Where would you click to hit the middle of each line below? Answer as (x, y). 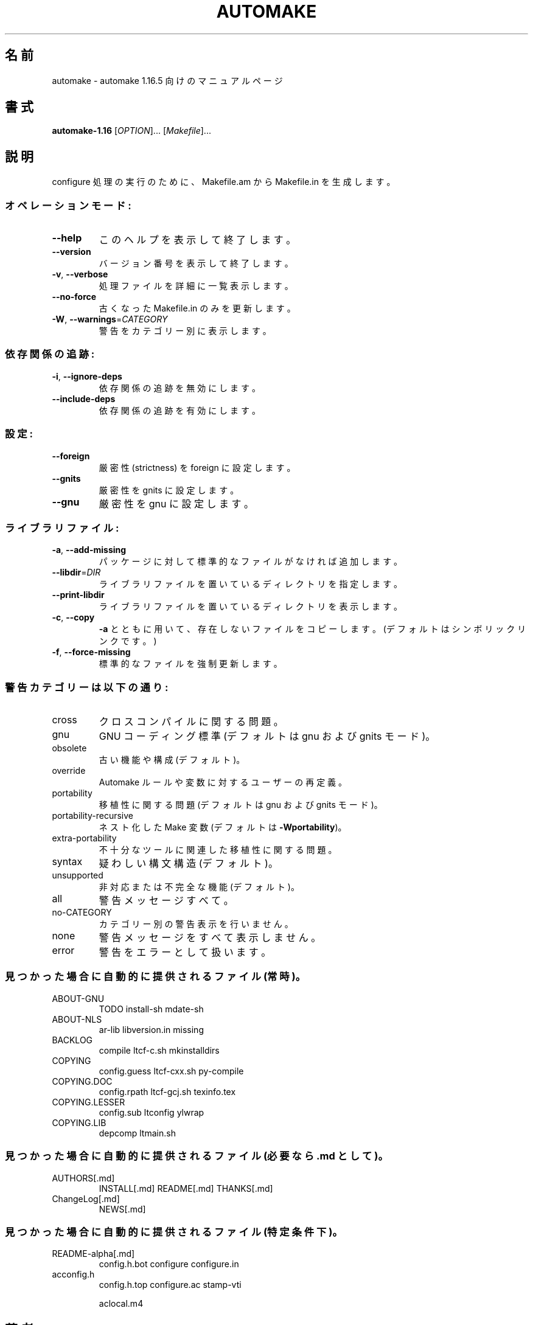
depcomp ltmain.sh (137, 1133)
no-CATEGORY (82, 913)
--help (67, 238)
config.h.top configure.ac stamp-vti (170, 1285)
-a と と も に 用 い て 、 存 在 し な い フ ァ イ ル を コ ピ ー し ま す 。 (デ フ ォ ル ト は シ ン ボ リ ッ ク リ (312, 629)
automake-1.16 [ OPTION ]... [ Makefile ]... (131, 131)
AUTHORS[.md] (83, 1178)
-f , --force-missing (91, 652)
